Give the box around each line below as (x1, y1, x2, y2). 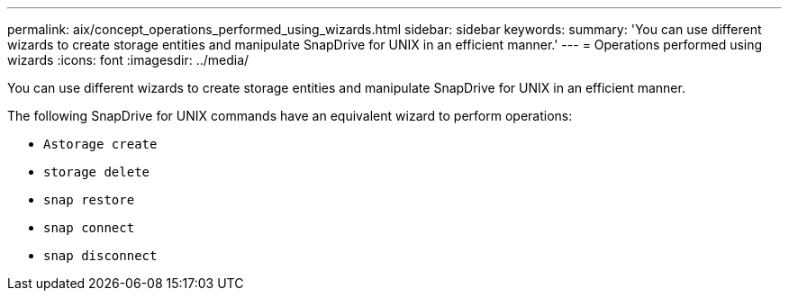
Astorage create (43, 137, 158, 151)
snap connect (43, 221, 135, 235)
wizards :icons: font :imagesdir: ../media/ (7, 52, 249, 68)
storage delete (43, 165, 150, 179)
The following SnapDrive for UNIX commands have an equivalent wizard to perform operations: (7, 108, 573, 123)
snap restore (43, 193, 135, 207)
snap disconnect (43, 248, 158, 263)
